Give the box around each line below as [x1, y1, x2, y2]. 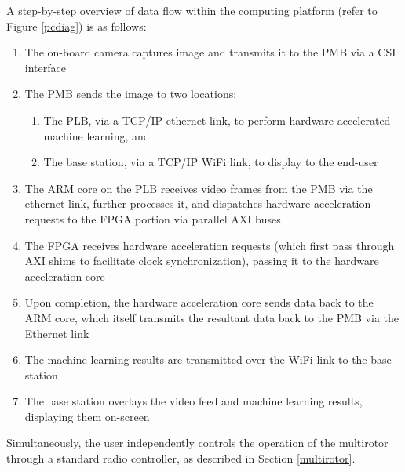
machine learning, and [43, 127, 150, 143]
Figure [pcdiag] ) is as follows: [6, 17, 147, 34]
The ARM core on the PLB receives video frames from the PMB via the [24, 180, 373, 196]
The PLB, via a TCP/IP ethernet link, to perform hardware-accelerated [43, 111, 391, 128]
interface [24, 59, 66, 75]
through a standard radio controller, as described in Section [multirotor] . [6, 450, 356, 467]
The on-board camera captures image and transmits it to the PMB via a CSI [24, 44, 396, 60]
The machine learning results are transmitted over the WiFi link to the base [24, 351, 392, 368]
